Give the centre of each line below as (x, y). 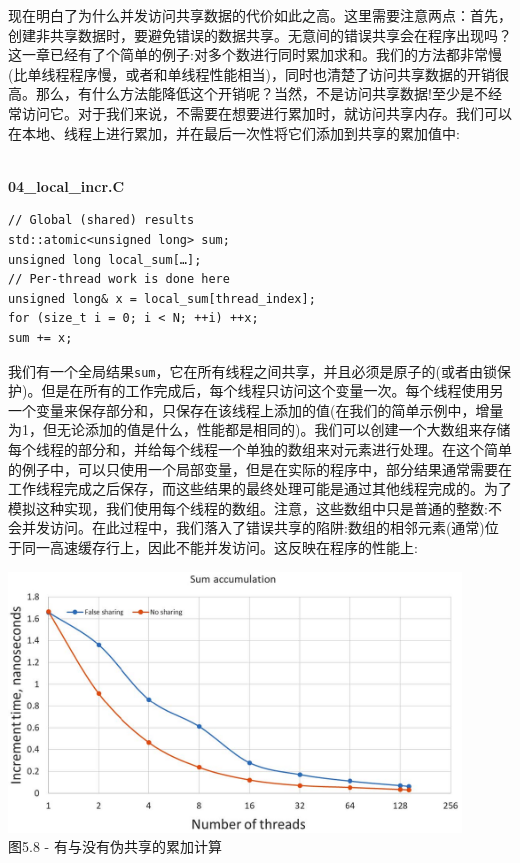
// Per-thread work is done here (119, 279)
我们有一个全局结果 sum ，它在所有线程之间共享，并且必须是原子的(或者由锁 (252, 370)
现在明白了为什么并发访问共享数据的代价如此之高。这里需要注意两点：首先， (260, 15)
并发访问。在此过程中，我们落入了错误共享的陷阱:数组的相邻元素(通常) (253, 527)
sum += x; (40, 337)
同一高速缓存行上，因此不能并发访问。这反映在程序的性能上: (219, 546)
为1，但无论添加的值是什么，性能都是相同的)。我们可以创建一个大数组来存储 (259, 429)
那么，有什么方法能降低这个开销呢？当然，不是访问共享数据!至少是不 (261, 93)
